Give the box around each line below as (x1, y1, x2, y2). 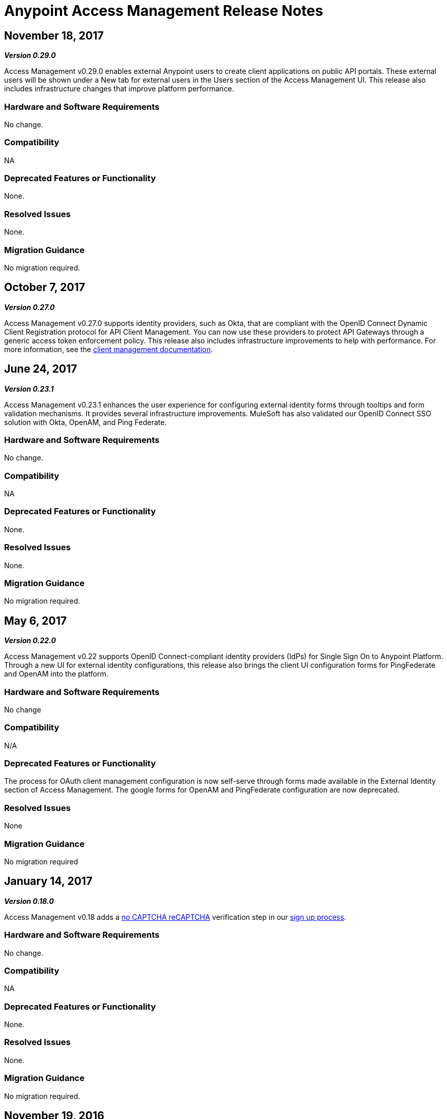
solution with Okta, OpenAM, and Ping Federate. (4, 417, 167, 427)
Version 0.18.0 (4, 896, 54, 905)
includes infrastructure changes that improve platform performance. (4, 84, 235, 93)
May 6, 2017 (4, 614, 67, 627)
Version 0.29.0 (4, 51, 56, 60)
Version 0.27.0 (4, 302, 55, 312)
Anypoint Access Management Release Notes (4, 2, 323, 20)
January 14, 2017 (4, 875, 92, 888)
